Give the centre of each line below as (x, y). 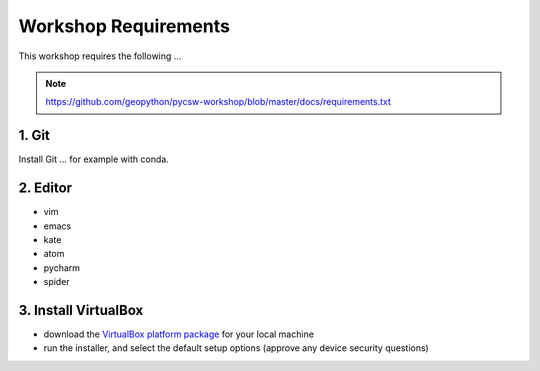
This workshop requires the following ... (100, 56)
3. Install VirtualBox (81, 310)
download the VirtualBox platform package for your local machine (179, 334)
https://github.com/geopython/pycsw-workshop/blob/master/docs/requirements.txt (218, 102)
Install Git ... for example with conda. (93, 159)
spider (56, 282)
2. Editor (45, 188)
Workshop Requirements (124, 26)
